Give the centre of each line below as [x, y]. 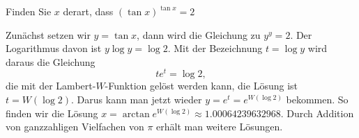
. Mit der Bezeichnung [215, 48]
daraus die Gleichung [51, 61]
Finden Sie [29, 11]
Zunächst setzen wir [48, 34]
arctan [136, 114]
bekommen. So [317, 100]
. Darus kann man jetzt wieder [137, 100]
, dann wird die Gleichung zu [199, 34]
